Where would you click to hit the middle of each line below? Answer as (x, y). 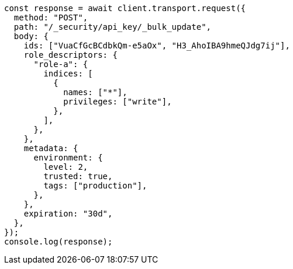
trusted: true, (78, 176)
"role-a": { (61, 64)
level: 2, (66, 167)
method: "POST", (51, 18)
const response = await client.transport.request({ (125, 8)
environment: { (68, 158)
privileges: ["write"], (118, 102)
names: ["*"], (95, 92)
